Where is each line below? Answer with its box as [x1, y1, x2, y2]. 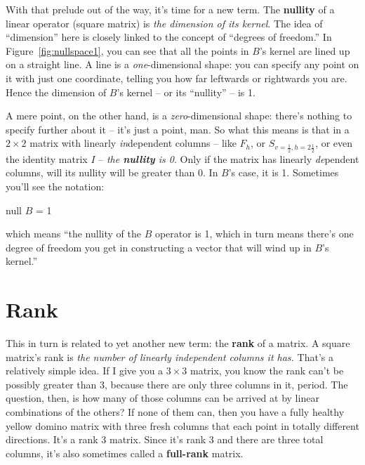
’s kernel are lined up [259, 43, 350, 58]
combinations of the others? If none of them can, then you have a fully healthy [6, 405, 345, 419]
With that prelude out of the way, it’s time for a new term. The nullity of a [6, 2, 335, 16]
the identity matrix [6, 151, 88, 166]
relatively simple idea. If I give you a [6, 363, 164, 378]
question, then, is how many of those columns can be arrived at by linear [6, 391, 319, 405]
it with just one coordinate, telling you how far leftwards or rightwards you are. [6, 70, 347, 85]
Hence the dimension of [6, 84, 107, 99]
